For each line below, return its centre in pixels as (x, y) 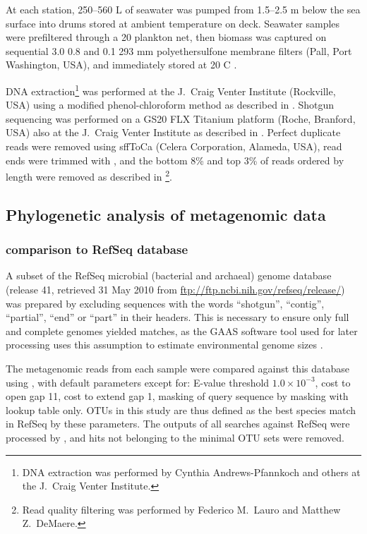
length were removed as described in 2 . (89, 175)
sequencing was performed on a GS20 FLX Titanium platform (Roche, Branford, (181, 118)
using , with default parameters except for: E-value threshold (138, 382)
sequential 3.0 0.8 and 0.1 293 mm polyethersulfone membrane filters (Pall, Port (179, 50)
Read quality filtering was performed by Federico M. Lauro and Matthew (181, 509)
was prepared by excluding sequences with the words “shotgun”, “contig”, (165, 303)
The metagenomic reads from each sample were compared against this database (178, 368)
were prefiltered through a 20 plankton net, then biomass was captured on (166, 37)
